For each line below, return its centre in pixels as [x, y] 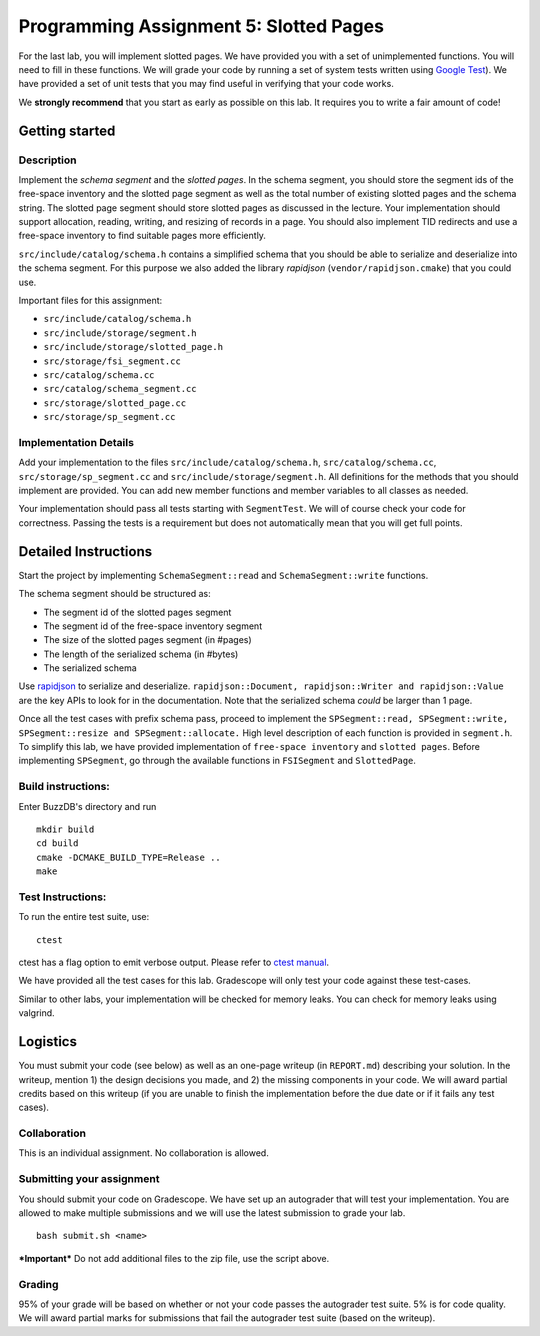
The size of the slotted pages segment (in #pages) [147, 640]
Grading [38, 1284]
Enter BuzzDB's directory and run [87, 806]
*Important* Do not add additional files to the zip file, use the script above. [174, 1258]
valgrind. [36, 1013]
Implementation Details [76, 442]
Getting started [67, 130]
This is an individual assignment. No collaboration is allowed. [143, 1153]
